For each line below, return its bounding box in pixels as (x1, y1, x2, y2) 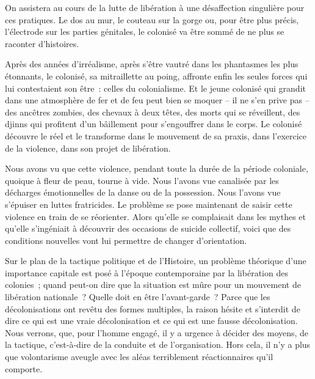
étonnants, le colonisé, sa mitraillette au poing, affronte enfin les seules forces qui (5, 69, 308, 82)
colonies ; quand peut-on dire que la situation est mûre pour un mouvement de (5, 278, 301, 291)
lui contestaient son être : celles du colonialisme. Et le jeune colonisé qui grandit (5, 81, 306, 94)
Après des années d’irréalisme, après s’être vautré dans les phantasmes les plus (5, 57, 299, 70)
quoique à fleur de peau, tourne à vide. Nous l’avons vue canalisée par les (5, 174, 279, 186)
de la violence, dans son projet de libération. (5, 141, 171, 154)
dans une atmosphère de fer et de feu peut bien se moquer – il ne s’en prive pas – (5, 94, 310, 106)
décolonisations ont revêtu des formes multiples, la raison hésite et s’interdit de (5, 302, 300, 315)
